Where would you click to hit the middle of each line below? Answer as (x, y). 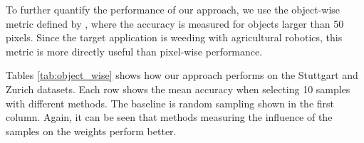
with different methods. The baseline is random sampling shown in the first (170, 103)
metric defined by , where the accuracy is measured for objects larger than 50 (175, 23)
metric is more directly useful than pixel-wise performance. (134, 51)
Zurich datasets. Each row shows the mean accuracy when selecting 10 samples (178, 89)
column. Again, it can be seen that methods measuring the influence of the (169, 117)
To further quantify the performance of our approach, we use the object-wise (173, 9)
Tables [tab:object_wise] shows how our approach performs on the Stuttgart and (182, 75)
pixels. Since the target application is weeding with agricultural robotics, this (174, 37)
